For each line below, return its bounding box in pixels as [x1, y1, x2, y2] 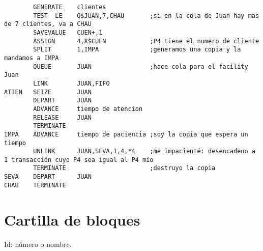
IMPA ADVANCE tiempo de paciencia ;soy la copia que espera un [4, 130, 248, 138]
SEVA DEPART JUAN [4, 173, 92, 181]
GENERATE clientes [33, 4, 106, 11]
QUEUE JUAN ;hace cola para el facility [33, 63, 248, 70]
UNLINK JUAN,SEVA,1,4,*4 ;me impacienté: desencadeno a [33, 148, 255, 155]
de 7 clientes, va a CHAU [4, 20, 92, 28]
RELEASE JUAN [33, 114, 92, 121]
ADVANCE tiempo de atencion [33, 105, 143, 113]
